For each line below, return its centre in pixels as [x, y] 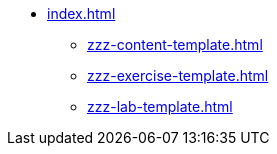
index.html [81, 13]
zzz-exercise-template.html [178, 75]
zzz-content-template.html [175, 44]
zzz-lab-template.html [160, 106]
